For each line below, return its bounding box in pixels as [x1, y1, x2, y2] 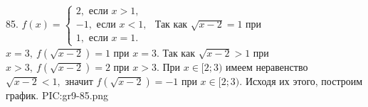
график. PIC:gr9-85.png [6, 87, 109, 102]
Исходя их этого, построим [245, 73, 363, 88]
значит [65, 73, 93, 88]
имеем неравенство [226, 59, 308, 74]
